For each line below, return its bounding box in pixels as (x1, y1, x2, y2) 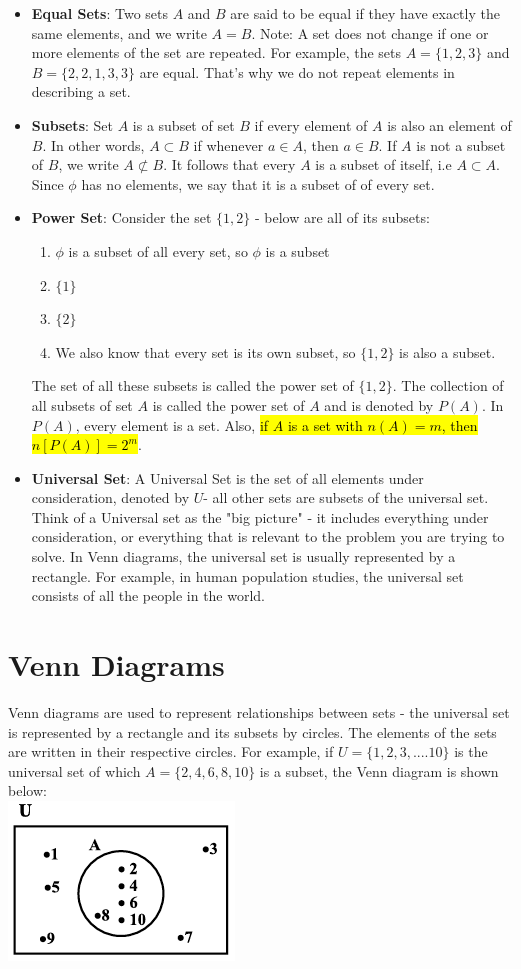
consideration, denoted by (31, 487, 190, 508)
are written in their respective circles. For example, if (8, 741, 334, 762)
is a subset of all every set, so (68, 240, 248, 261)
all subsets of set (31, 394, 133, 415)
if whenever (193, 134, 264, 155)
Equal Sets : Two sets (31, 3, 168, 23)
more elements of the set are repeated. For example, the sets (31, 42, 402, 63)
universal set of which (8, 760, 141, 781)
